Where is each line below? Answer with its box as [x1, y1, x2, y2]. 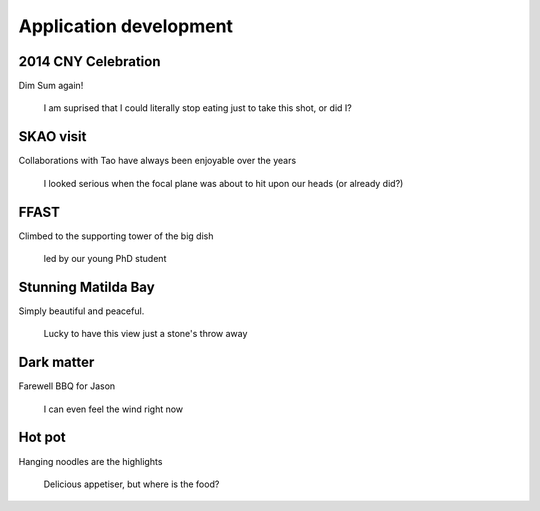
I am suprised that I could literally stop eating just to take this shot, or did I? [43, 102, 352, 114]
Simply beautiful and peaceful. [18, 305, 145, 317]
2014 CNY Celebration [18, 53, 161, 70]
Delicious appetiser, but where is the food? [43, 478, 220, 490]
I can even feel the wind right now [43, 403, 184, 415]
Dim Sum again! [18, 80, 84, 92]
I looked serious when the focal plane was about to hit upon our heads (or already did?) [43, 177, 404, 189]
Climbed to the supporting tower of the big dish [18, 230, 214, 242]
